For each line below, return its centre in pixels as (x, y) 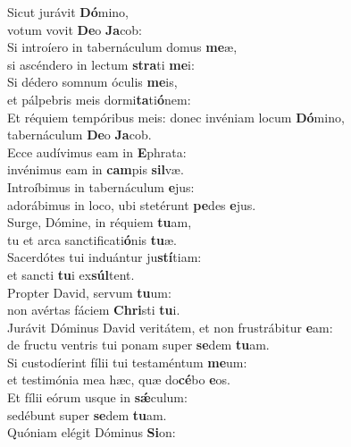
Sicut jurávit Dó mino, (68, 12)
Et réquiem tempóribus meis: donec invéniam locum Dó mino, (176, 117)
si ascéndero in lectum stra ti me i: (101, 64)
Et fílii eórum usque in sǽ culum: (97, 397)
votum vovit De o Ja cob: (75, 29)
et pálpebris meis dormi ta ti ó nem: (99, 99)
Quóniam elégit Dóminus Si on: (92, 432)
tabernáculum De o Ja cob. (79, 135)
